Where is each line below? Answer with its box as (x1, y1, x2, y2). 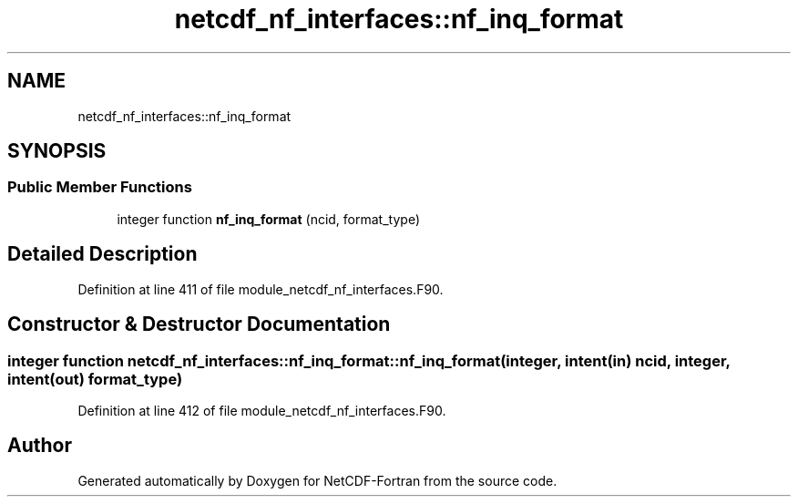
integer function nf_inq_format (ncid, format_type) (117, 211, 420, 227)
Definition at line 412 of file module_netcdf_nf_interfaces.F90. (77, 402, 446, 418)
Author (7, 434, 72, 458)
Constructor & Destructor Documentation (7, 313, 391, 336)
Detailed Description (7, 242, 198, 266)
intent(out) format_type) (7, 369, 183, 388)
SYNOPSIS (7, 139, 107, 163)
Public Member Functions (7, 178, 192, 197)
